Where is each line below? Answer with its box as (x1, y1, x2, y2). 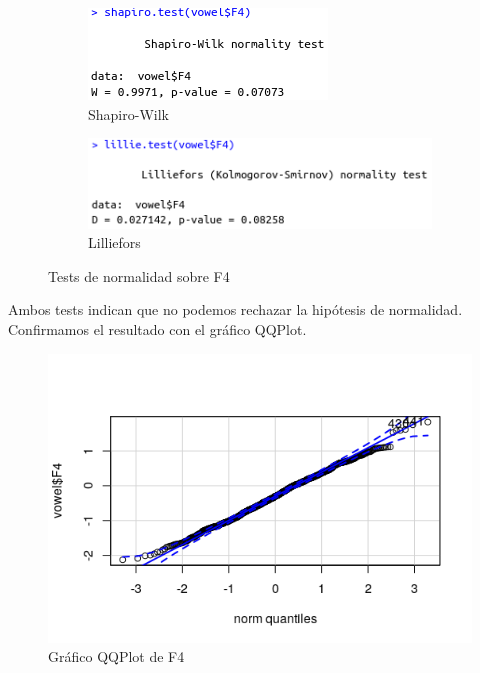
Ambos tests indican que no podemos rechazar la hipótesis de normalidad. (8, 299, 463, 320)
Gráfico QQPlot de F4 (48, 646, 185, 667)
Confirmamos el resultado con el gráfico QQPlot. (8, 318, 307, 339)
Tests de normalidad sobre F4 (48, 265, 230, 286)
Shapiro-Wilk (88, 103, 169, 124)
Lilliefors (88, 232, 141, 253)
